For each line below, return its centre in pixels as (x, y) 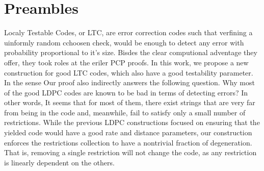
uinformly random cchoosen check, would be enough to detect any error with (124, 42)
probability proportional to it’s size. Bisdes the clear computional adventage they (131, 52)
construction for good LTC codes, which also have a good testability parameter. (129, 72)
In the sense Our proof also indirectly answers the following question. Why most (129, 82)
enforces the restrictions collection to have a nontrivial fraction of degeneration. (128, 142)
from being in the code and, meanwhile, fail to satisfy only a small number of (125, 112)
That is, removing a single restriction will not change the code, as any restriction (130, 152)
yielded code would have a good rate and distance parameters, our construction (128, 132)
